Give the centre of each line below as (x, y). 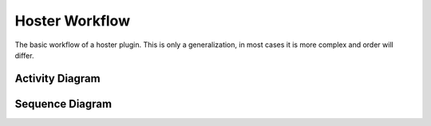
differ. (24, 55)
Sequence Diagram (63, 104)
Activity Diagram (57, 79)
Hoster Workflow (73, 21)
